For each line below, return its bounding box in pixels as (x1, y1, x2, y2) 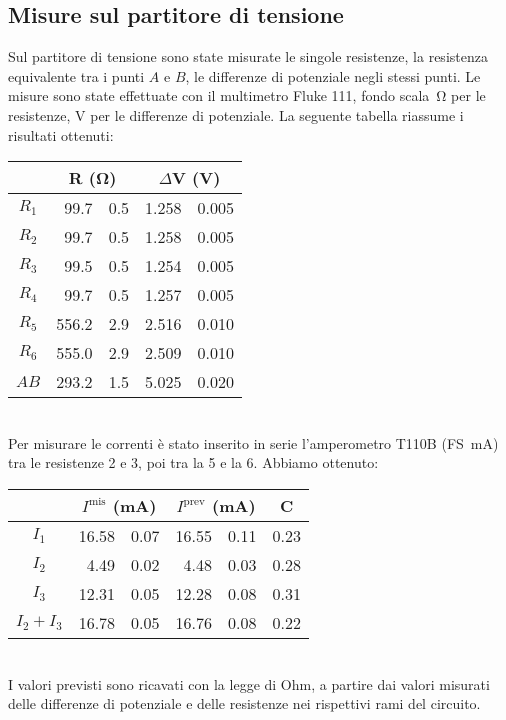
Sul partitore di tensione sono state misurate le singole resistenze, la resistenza (8, 46, 488, 67)
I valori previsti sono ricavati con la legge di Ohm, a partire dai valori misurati (8, 673, 490, 694)
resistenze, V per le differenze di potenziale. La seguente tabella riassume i (8, 104, 464, 125)
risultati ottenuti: (8, 124, 114, 145)
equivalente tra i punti (8, 65, 145, 86)
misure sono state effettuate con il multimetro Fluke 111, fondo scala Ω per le (8, 85, 486, 106)
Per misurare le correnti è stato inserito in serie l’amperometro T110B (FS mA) (8, 432, 499, 453)
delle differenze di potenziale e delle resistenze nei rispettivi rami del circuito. (8, 693, 481, 714)
